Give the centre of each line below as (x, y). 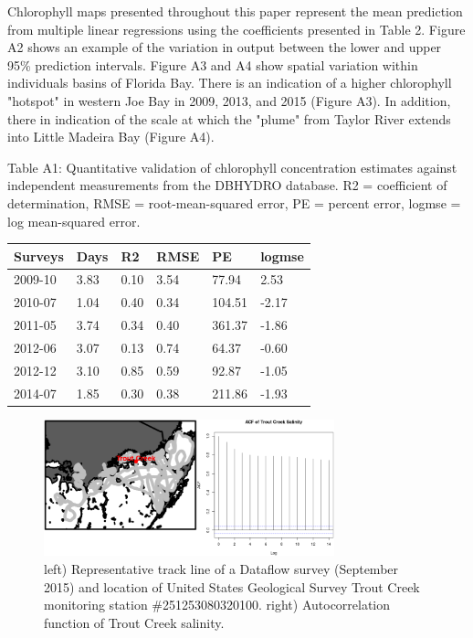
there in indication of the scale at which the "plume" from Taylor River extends (229, 118)
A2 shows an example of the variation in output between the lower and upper (225, 47)
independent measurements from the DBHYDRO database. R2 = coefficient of (227, 185)
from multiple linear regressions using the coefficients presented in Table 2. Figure (236, 29)
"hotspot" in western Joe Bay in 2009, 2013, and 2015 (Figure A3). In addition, (229, 100)
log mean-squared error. (74, 221)
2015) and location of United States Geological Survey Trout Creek (232, 586)
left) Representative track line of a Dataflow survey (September (221, 569)
